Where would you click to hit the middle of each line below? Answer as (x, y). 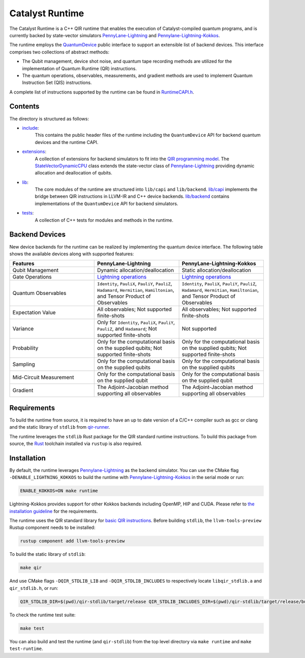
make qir (31, 568)
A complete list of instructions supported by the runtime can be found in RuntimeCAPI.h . (102, 92)
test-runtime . (26, 649)
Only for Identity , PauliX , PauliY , (136, 322)
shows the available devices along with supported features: (72, 254)
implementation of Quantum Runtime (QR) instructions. (80, 68)
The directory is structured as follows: (49, 118)
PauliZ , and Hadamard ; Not (127, 329)
